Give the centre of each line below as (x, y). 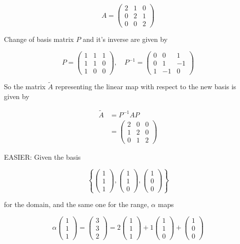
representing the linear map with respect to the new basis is (146, 87)
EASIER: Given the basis (42, 157)
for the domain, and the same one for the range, (77, 204)
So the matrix (25, 87)
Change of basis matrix (39, 39)
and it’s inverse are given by (125, 39)
